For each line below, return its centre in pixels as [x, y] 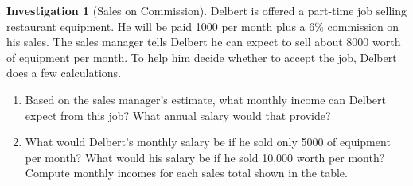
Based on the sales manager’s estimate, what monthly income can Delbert [205, 99]
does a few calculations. [64, 73]
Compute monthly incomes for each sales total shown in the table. [186, 173]
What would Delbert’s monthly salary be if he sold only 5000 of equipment [208, 142]
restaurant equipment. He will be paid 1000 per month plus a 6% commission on [203, 26]
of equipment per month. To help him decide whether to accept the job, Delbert [202, 57]
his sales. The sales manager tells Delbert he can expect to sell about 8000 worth [204, 42]
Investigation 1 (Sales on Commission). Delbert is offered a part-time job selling [207, 10]
